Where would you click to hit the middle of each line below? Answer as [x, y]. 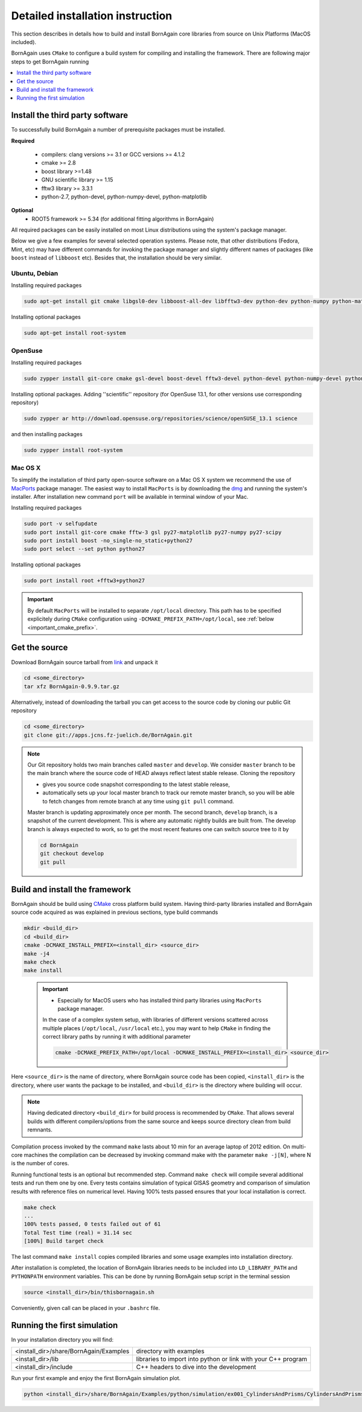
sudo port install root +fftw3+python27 [84, 581]
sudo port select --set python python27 [84, 549]
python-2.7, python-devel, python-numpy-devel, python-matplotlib [124, 197]
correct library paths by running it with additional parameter [117, 1037]
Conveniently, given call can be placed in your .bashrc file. [86, 1308]
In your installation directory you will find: [62, 1340]
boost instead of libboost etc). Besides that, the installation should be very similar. [116, 258]
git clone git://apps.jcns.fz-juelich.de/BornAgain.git [108, 735]
